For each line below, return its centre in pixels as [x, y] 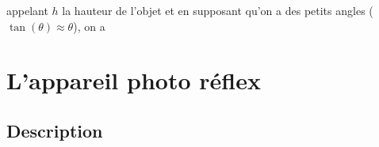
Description [55, 130]
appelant [27, 10]
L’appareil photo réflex [134, 80]
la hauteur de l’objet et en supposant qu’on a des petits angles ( [218, 10]
